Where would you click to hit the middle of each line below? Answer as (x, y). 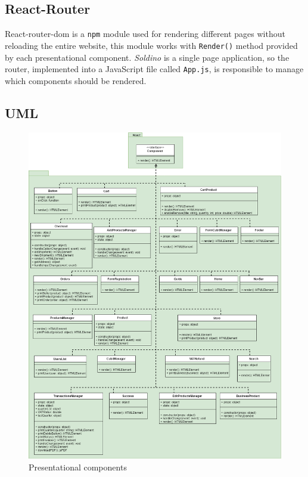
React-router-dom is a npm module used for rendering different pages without (145, 34)
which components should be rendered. (76, 80)
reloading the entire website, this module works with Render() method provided (151, 45)
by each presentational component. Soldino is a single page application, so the (147, 57)
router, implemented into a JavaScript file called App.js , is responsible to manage (154, 69)
